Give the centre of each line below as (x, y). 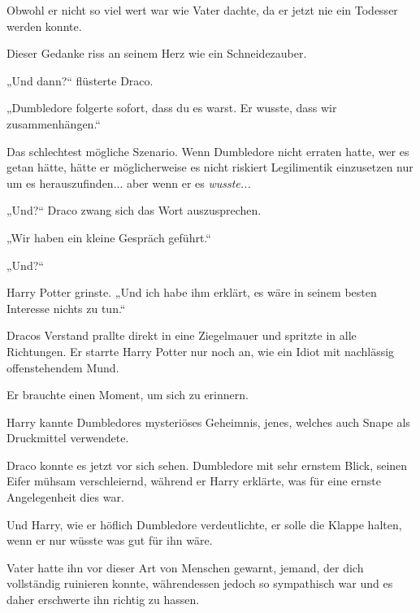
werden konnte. (44, 26)
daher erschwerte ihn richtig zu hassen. (103, 600)
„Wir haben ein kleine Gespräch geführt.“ (109, 237)
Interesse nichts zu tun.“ (66, 308)
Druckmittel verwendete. (68, 438)
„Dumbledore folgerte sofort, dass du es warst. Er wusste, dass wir (172, 108)
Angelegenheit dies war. (65, 497)
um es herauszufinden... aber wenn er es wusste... (129, 183)
